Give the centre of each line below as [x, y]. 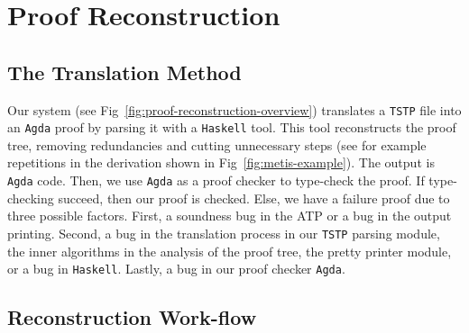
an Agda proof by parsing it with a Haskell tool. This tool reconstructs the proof [232, 127]
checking [31, 198]
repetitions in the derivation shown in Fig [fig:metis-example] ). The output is [221, 162]
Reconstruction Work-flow [132, 317]
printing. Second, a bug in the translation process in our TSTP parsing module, [224, 233]
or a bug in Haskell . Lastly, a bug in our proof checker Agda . [176, 269]
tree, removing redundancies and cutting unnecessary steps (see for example [217, 144]
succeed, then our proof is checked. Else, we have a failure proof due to [254, 198]
